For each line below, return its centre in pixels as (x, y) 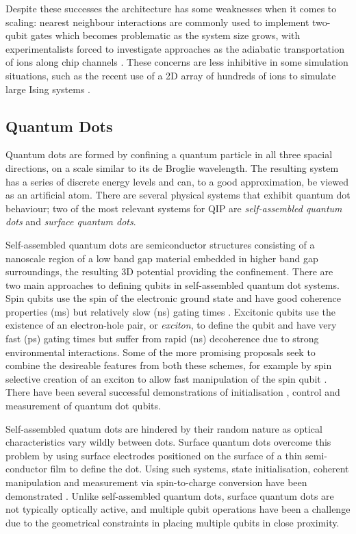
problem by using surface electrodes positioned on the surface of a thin (154, 455)
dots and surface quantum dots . (71, 221)
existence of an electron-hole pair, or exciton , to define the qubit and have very (171, 325)
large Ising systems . (48, 89)
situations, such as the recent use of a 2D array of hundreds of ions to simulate (171, 75)
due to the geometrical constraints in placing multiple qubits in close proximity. (173, 522)
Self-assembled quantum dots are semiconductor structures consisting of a (160, 244)
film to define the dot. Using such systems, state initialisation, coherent (200, 469)
